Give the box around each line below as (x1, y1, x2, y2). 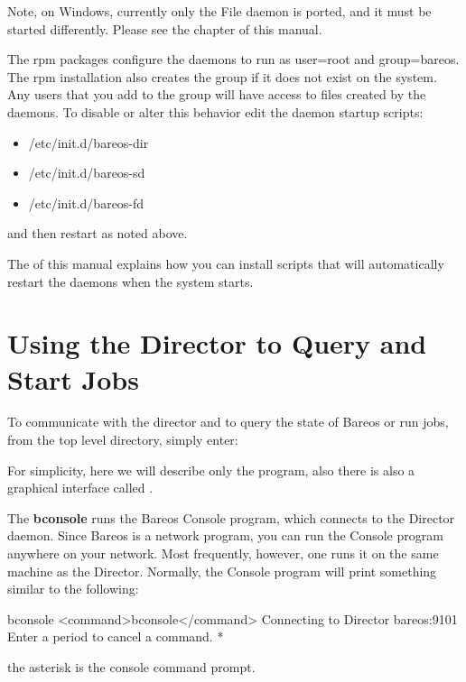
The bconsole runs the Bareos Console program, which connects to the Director (7, 508, 455, 527)
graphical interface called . (7, 478, 154, 497)
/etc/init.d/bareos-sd (28, 163, 145, 182)
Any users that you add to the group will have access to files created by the (7, 85, 426, 104)
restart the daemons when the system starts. (7, 272, 254, 290)
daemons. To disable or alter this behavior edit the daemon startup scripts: (7, 102, 424, 121)
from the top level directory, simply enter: (7, 430, 238, 449)
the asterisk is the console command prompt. (7, 657, 256, 676)
